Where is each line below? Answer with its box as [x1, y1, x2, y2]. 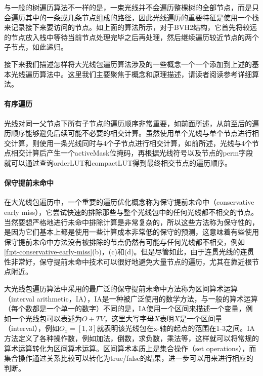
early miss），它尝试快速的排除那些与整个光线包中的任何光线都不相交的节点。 [4, 206, 258, 217]
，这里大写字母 [104, 313, 154, 323]
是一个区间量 [180, 313, 223, 323]
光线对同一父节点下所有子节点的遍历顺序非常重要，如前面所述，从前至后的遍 [4, 118, 259, 128]
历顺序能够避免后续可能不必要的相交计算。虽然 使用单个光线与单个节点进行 [4, 128, 252, 138]
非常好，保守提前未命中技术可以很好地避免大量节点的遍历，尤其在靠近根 [11, 256, 252, 267]
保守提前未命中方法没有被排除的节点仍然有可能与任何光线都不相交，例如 [4, 236, 245, 247]
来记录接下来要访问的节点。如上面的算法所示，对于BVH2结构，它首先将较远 [4, 22, 257, 32]
